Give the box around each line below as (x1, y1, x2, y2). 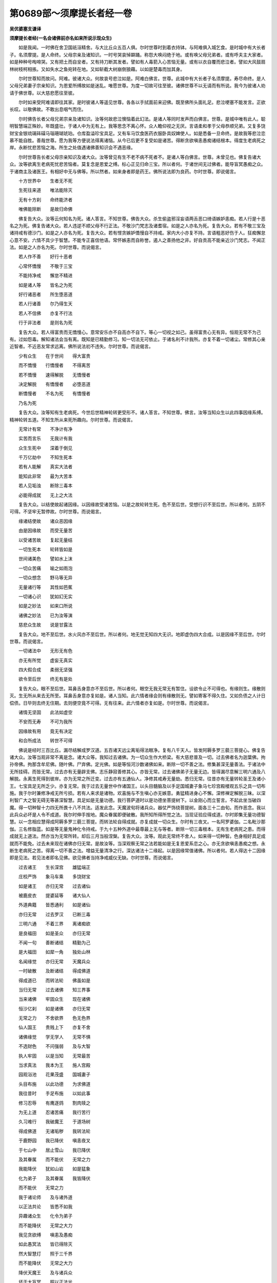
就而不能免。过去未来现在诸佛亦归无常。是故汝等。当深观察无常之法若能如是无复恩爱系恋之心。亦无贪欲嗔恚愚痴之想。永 (9, 840, 266, 846)
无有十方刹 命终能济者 (18, 197, 73, 203)
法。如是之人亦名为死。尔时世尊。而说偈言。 (9, 244, 104, 250)
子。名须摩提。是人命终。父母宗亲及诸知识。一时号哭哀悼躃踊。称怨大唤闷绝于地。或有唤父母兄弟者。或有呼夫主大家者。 (9, 51, 266, 57)
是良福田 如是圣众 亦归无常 (18, 930, 91, 936)
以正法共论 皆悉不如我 (18, 1203, 73, 1210)
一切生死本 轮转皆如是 (18, 546, 73, 552)
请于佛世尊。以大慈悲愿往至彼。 (9, 90, 77, 96)
